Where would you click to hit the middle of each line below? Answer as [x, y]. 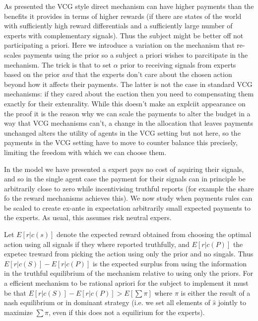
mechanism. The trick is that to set [58, 64]
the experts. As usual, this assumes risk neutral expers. [88, 217]
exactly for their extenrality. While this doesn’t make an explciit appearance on [125, 103]
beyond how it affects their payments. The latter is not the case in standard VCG [128, 84]
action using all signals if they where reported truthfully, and [97, 244]
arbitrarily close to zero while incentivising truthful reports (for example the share [129, 188]
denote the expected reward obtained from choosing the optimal [154, 234]
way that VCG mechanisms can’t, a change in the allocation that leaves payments [129, 123]
